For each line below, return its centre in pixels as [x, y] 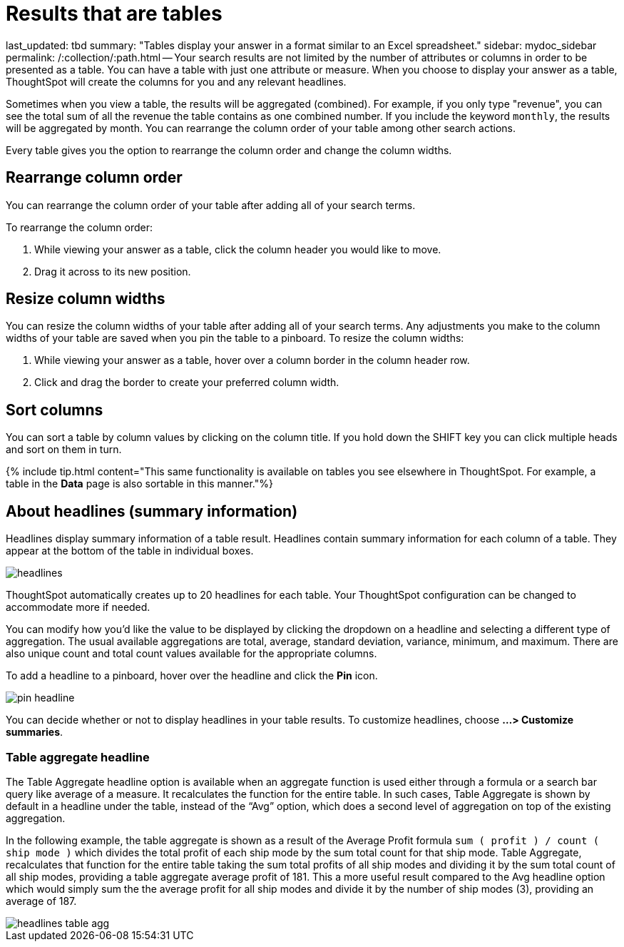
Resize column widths [86, 299]
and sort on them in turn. [64, 450]
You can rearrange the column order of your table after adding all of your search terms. [211, 205]
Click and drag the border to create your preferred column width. [187, 383]
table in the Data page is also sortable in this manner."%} [139, 484]
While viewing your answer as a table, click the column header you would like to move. [238, 249]
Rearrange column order [94, 178]
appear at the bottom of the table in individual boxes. [130, 551]
